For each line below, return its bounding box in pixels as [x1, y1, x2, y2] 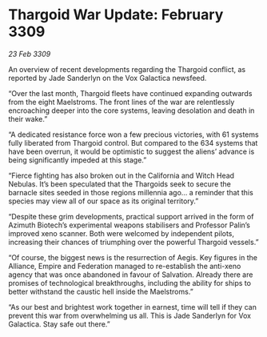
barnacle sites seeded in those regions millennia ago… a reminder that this [8, 187, 253, 197]
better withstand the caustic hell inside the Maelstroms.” [8, 287, 193, 296]
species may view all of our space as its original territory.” [8, 196, 199, 206]
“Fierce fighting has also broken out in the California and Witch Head [8, 171, 234, 180]
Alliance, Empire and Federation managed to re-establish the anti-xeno [8, 261, 241, 271]
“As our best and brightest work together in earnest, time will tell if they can [8, 302, 257, 311]
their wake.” [8, 114, 48, 123]
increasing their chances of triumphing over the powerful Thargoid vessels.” [8, 237, 259, 247]
